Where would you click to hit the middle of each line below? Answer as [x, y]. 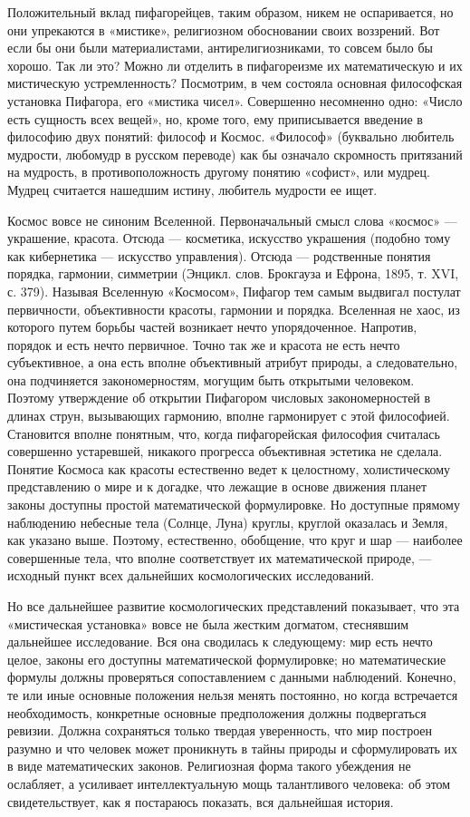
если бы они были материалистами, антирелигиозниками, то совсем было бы [220, 48]
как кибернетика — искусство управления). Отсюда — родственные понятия [219, 255]
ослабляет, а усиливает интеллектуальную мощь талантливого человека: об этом [229, 783]
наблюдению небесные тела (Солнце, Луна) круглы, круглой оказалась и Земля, [228, 522]
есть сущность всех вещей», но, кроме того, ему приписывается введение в [215, 118]
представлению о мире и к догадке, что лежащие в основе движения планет [217, 486]
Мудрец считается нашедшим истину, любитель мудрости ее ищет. [192, 189]
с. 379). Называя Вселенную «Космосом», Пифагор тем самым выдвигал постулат [234, 291]
